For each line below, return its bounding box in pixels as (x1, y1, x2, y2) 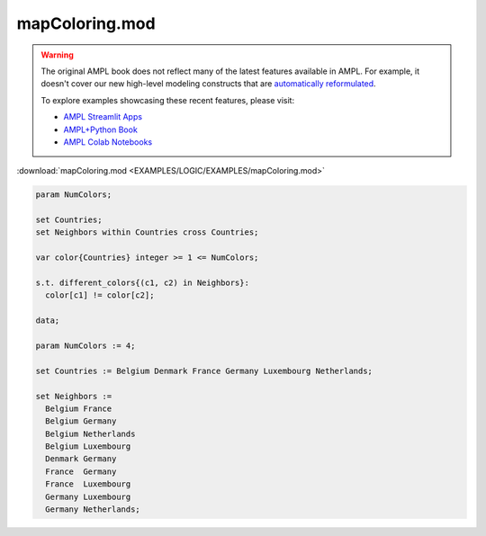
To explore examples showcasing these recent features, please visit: (40, 94, 295, 105)
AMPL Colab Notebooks (63, 136, 153, 147)
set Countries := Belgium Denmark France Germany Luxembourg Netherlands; (35, 365, 373, 376)
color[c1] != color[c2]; (45, 290, 155, 300)
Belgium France (45, 403, 112, 414)
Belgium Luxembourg (45, 442, 131, 451)
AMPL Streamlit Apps (63, 112, 143, 122)
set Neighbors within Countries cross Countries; (35, 228, 259, 237)
